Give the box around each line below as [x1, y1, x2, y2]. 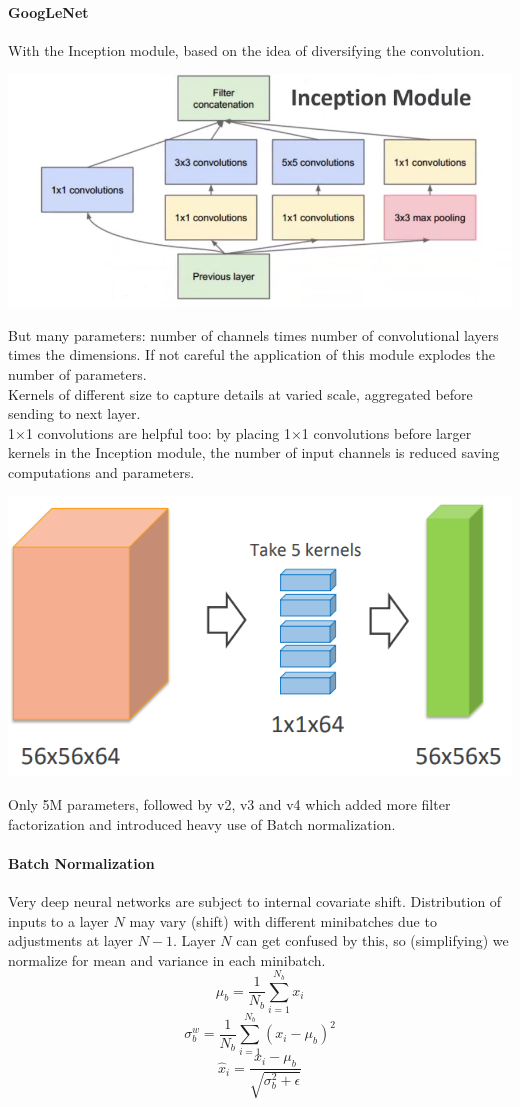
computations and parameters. [8, 461, 195, 482]
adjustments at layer [8, 930, 134, 951]
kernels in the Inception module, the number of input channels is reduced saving [8, 442, 500, 463]
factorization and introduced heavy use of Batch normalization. [8, 813, 396, 834]
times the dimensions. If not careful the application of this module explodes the [8, 344, 495, 365]
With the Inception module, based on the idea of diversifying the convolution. [8, 39, 485, 60]
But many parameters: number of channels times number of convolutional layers [8, 324, 499, 345]
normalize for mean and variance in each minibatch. [8, 949, 326, 970]
